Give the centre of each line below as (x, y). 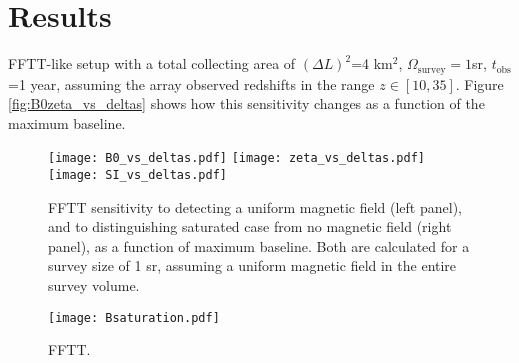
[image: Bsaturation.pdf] (134, 317)
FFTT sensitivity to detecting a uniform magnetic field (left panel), (255, 206)
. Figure (479, 83)
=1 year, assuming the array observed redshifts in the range (191, 83)
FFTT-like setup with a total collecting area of (152, 63)
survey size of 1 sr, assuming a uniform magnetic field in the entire (252, 265)
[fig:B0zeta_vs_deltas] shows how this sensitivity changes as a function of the (246, 103)
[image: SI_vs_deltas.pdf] (137, 175)
